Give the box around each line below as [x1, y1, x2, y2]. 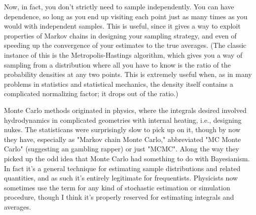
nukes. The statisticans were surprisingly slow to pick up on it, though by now [4, 124, 241, 135]
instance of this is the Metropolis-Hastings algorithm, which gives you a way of [4, 49, 243, 60]
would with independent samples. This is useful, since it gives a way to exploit [4, 21, 241, 31]
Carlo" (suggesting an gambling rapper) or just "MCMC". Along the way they [4, 143, 239, 154]
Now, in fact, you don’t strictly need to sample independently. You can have [4, 1, 234, 11]
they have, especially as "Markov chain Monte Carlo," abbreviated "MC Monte [4, 134, 241, 144]
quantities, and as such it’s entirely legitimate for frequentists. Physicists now [4, 173, 238, 183]
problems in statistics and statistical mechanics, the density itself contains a [4, 78, 233, 89]
